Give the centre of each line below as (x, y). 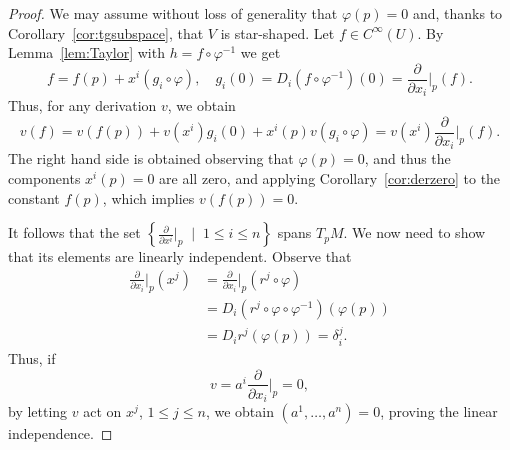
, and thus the (407, 158)
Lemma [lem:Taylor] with (86, 52)
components (44, 178)
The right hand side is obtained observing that (151, 158)
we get (260, 52)
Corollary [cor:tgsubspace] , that (106, 32)
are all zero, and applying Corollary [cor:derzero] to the (330, 178)
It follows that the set (74, 232)
